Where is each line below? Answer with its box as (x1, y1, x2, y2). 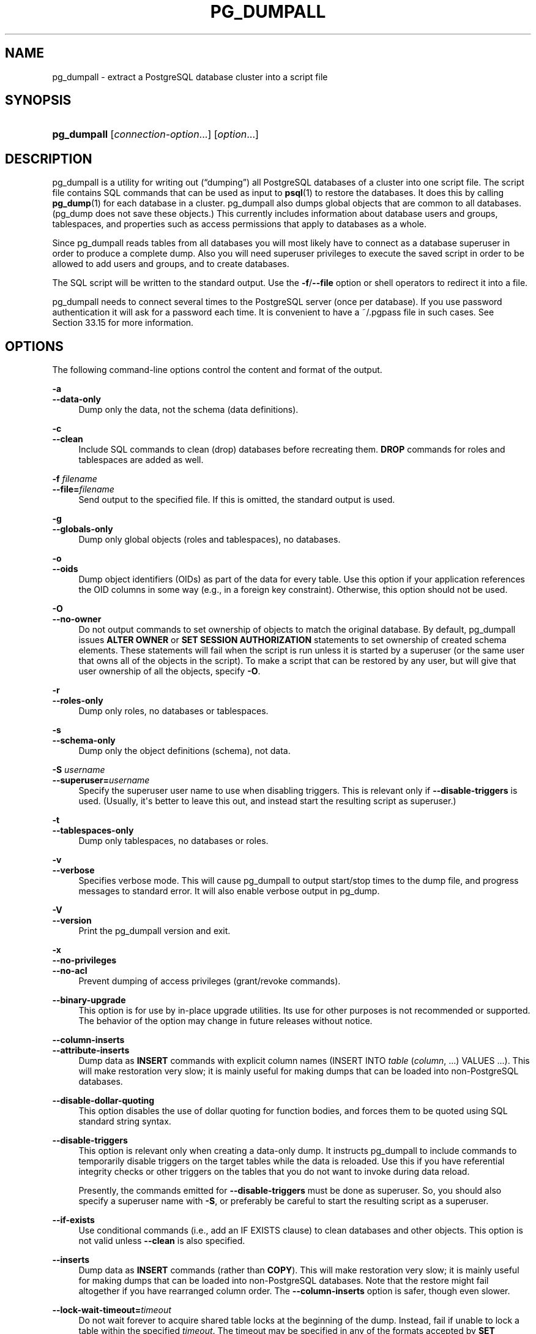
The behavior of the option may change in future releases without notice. (78, 1016, 373, 1027)
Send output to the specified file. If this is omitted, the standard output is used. (78, 494, 395, 505)
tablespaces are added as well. (78, 454, 204, 465)
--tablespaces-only (52, 825, 134, 836)
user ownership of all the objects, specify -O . (78, 666, 261, 677)
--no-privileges (52, 955, 117, 966)
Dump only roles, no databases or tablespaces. (78, 706, 269, 717)
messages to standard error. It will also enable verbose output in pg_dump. (78, 886, 380, 897)
